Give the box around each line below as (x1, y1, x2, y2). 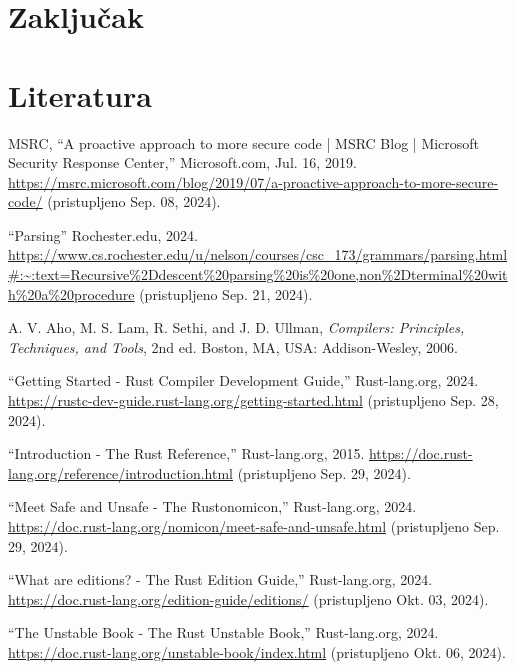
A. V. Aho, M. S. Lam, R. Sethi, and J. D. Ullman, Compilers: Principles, (8, 317, 465, 338)
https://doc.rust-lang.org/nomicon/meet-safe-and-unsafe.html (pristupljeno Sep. (8, 516, 500, 536)
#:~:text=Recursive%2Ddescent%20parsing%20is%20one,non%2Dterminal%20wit (8, 264, 508, 285)
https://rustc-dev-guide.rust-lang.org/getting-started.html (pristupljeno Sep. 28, (8, 390, 499, 411)
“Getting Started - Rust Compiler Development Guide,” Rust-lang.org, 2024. (8, 370, 479, 391)
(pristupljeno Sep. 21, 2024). (139, 283, 313, 304)
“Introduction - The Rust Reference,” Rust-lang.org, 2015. (8, 443, 365, 464)
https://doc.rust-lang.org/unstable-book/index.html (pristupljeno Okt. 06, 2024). (8, 641, 506, 662)
